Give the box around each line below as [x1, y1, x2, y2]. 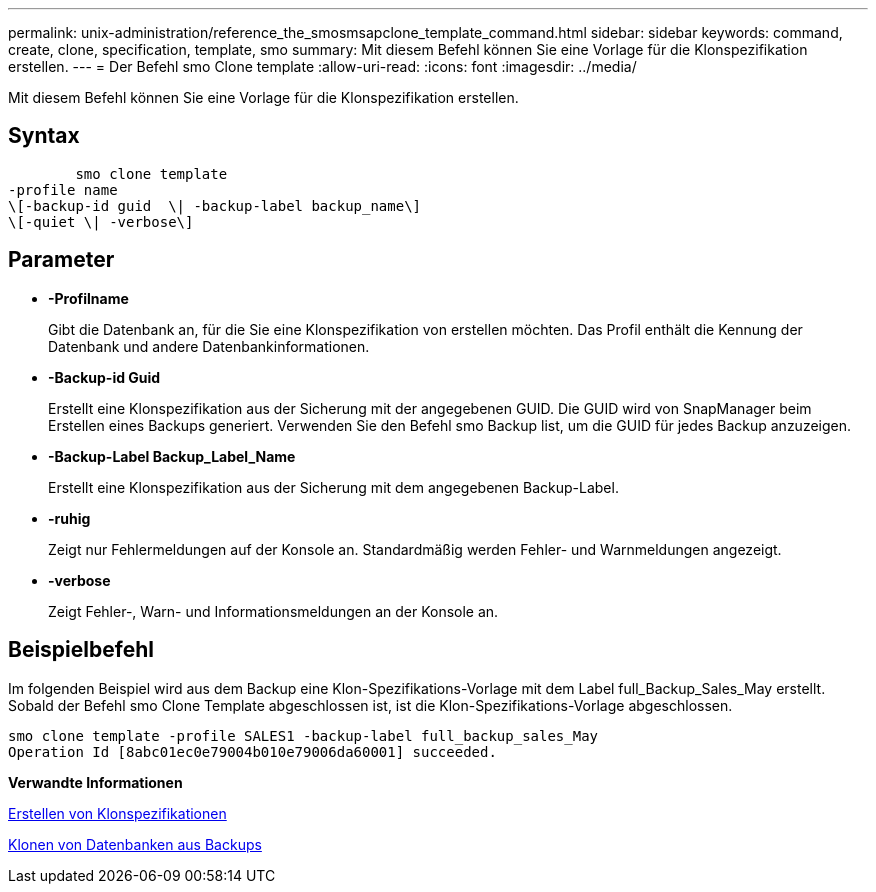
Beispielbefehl [8, 637, 154, 663]
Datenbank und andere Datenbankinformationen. [48, 337, 370, 355]
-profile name [8, 181, 118, 198]
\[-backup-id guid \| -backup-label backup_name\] [8, 197, 422, 214]
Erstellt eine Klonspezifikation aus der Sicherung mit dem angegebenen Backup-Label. [48, 478, 619, 496]
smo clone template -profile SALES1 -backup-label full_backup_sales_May [8, 727, 599, 744]
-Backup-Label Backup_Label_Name [48, 447, 296, 465]
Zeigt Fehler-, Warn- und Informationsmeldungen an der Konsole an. [48, 602, 499, 620]
